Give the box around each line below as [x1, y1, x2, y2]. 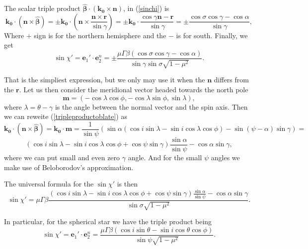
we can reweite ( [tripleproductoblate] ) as [4, 111, 127, 122]
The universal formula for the [4, 179, 94, 189]
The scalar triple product [4, 3, 80, 13]
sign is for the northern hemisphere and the [34, 30, 166, 40]
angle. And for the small [128, 152, 202, 162]
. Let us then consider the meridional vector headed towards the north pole [19, 84, 248, 95]
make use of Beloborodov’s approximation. [4, 162, 134, 172]
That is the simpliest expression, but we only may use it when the [4, 74, 205, 85]
